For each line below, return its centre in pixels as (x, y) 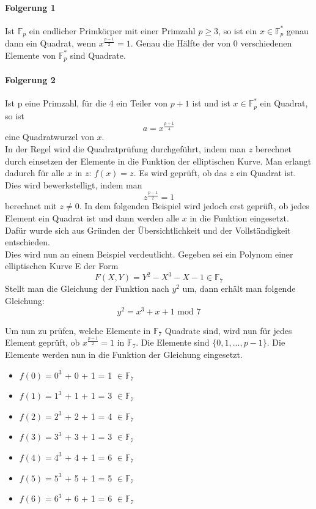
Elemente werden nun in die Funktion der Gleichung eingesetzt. (124, 354)
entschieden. (28, 242)
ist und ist (211, 103)
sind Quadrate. (98, 55)
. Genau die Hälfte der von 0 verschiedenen (211, 43)
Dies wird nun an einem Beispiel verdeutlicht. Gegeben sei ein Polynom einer (149, 254)
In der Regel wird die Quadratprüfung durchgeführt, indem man (126, 148)
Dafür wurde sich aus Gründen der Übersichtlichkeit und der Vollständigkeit (148, 230)
